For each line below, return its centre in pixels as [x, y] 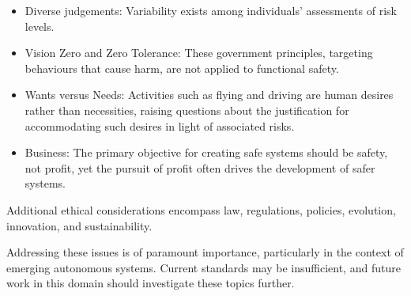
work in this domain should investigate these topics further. [151, 283]
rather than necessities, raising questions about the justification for [187, 110]
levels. [40, 26]
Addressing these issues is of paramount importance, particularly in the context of [205, 252]
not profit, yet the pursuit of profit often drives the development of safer [200, 167]
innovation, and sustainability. [79, 225]
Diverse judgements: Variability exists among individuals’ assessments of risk [211, 10]
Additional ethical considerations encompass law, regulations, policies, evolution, [201, 209]
